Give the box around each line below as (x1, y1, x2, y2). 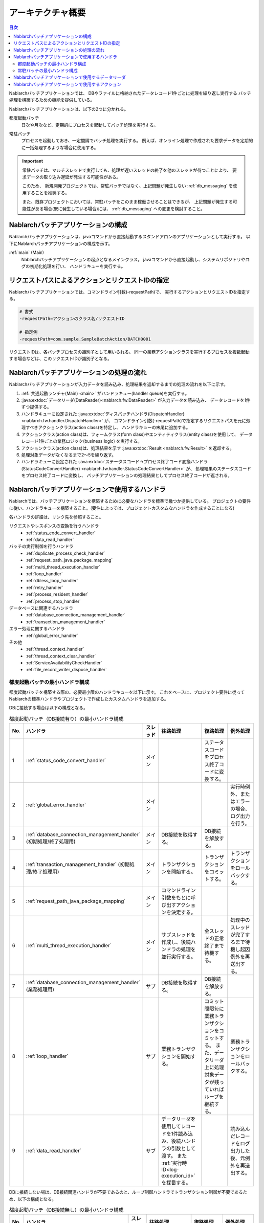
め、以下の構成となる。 (9, 1196, 56, 1202)
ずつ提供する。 (21, 404, 51, 410)
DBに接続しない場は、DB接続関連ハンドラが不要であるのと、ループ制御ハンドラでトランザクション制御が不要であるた (9, 1189, 247, 1195)
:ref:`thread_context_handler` (25, 646, 84, 652)
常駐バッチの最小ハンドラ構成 (18, 68, 78, 73)
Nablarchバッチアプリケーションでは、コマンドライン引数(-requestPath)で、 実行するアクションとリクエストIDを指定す (9, 289, 250, 294)
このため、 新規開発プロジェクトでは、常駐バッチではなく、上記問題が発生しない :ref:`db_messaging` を (22, 183, 233, 189)
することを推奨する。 (26, 190, 69, 196)
